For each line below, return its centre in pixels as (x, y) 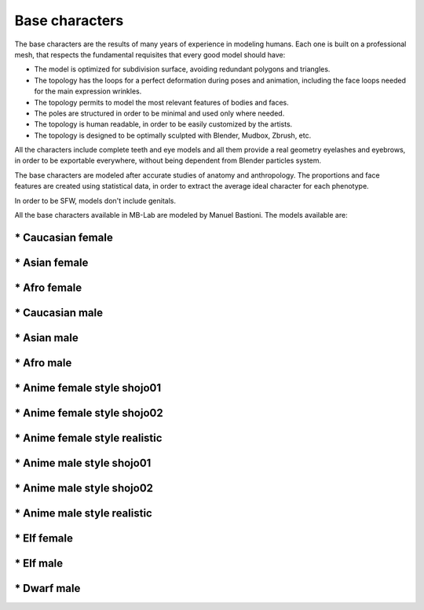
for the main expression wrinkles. (88, 91)
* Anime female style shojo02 (89, 413)
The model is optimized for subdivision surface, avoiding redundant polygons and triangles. (182, 69)
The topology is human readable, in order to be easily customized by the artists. (163, 124)
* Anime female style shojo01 (88, 388)
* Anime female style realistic (88, 437)
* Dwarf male (48, 588)
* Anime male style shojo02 (84, 488)
